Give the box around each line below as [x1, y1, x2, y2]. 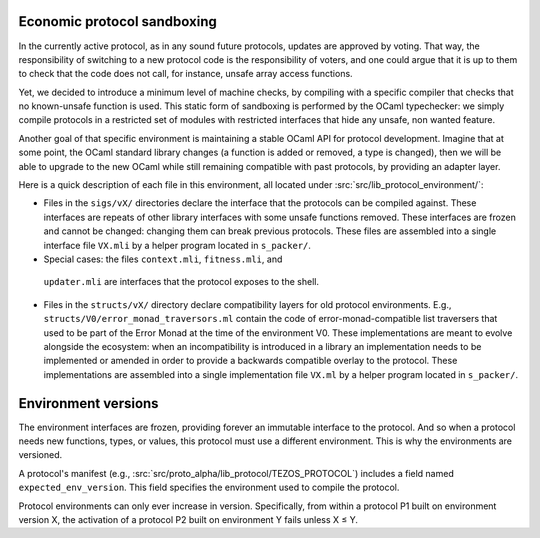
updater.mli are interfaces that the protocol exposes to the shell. [43, 276, 320, 288]
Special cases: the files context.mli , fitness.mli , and [43, 253, 283, 265]
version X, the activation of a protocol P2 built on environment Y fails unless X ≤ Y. [18, 513, 359, 525]
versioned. [18, 449, 63, 461]
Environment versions [18, 395, 159, 412]
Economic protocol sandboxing [18, 13, 217, 30]
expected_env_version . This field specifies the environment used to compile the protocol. [18, 481, 400, 494]
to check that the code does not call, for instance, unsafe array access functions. [18, 68, 354, 80]
